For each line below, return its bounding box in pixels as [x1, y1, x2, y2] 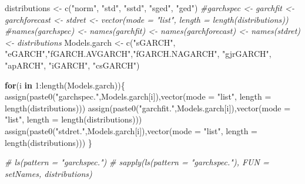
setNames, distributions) [5, 167, 92, 179]
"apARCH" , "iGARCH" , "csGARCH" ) [5, 59, 140, 71]
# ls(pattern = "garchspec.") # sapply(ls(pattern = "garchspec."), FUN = [5, 156, 269, 168]
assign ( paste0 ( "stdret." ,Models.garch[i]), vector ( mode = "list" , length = [5, 124, 257, 137]
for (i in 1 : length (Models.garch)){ [5, 79, 125, 91]
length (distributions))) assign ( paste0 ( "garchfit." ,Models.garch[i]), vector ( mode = [5, 101, 291, 114]
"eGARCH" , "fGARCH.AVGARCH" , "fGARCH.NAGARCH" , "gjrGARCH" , [5, 47, 272, 60]
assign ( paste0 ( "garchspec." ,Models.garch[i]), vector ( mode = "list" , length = [5, 90, 272, 103]
